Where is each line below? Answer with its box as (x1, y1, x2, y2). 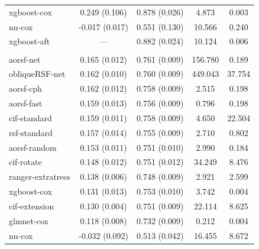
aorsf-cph (9, 82, 42, 95)
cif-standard (9, 111, 52, 124)
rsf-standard (9, 126, 53, 138)
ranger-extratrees (9, 170, 71, 183)
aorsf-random (9, 141, 57, 153)
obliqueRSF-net (9, 67, 66, 80)
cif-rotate (9, 156, 42, 168)
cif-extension (9, 199, 54, 212)
